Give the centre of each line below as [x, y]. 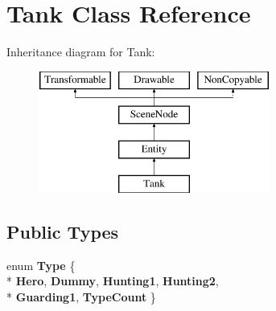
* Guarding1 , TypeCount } [81, 296]
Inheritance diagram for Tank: [81, 52]
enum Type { [41, 265]
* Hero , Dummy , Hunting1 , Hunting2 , [113, 281]
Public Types [63, 231]
